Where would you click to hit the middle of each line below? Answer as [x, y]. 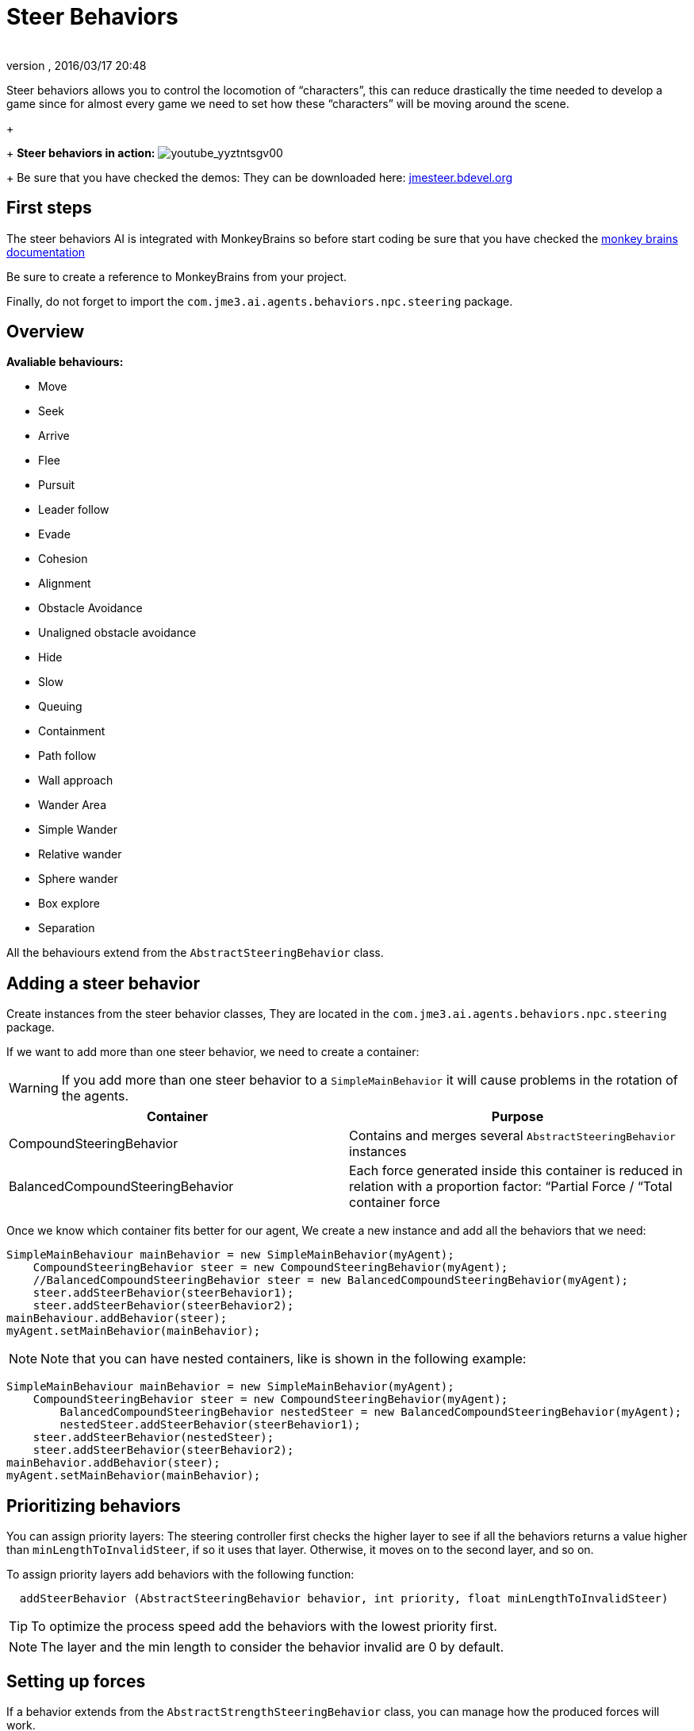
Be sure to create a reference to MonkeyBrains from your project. [177, 276]
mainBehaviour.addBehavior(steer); [117, 1318]
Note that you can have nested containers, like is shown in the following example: [284, 1359]
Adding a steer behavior [104, 983]
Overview [46, 332]
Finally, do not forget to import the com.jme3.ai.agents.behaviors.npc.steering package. [260, 301]
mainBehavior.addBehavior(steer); [113, 1463]
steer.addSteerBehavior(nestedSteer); [153, 1438]
